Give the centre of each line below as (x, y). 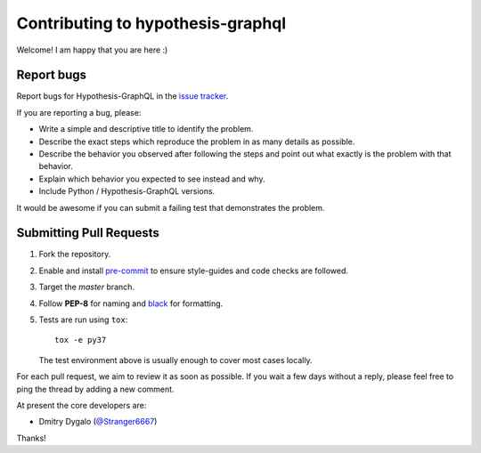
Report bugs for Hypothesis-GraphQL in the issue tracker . (122, 96)
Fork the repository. (75, 255)
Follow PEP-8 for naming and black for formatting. (131, 303)
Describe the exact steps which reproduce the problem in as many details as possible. (197, 142)
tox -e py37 (81, 340)
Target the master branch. (87, 287)
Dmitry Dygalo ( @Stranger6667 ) (98, 422)
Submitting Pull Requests (88, 233)
